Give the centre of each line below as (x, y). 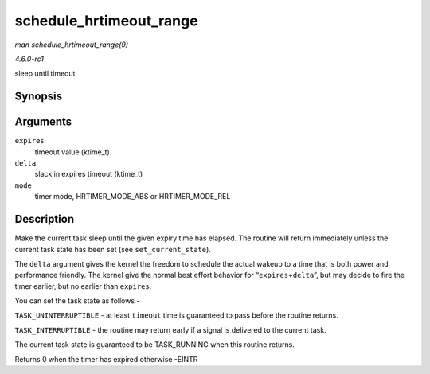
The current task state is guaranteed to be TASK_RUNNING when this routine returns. (154, 345)
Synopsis (39, 97)
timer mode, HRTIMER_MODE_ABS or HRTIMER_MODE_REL (133, 197)
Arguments (43, 122)
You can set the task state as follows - (77, 301)
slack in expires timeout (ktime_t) (89, 174)
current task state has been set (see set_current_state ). (113, 249)
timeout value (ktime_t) (72, 152)
